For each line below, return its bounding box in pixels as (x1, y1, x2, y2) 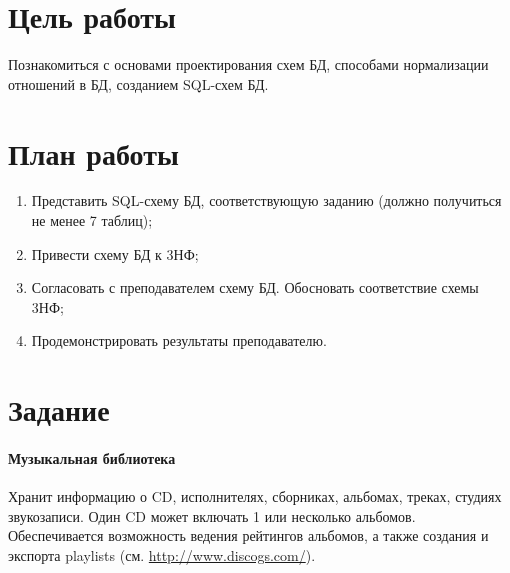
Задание (8, 389, 110, 430)
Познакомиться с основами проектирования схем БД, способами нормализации (8, 54, 489, 75)
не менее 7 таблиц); (31, 210, 153, 231)
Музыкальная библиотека (8, 447, 176, 468)
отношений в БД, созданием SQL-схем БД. (8, 73, 269, 94)
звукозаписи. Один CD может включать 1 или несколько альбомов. (8, 505, 416, 526)
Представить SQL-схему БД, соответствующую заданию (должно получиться (31, 190, 502, 211)
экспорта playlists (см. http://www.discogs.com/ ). (8, 544, 316, 565)
